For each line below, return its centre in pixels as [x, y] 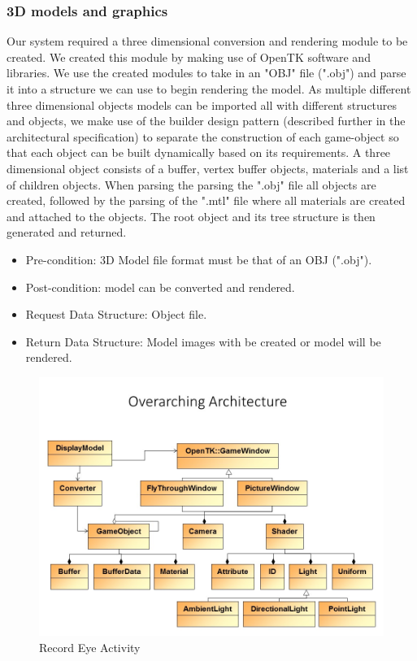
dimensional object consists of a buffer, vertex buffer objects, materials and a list [208, 168]
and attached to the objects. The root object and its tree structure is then [191, 216]
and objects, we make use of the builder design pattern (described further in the [206, 121]
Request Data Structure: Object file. [116, 314]
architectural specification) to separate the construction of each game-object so [203, 136]
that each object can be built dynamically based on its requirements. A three [199, 152]
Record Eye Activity [90, 647]
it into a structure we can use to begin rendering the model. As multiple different [209, 89]
